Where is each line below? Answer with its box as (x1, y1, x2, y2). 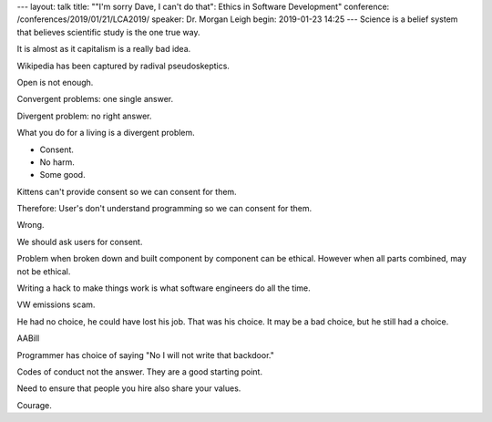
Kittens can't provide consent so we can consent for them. (16, 186, 237, 197)
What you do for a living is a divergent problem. (16, 128, 195, 139)
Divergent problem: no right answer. (16, 110, 152, 121)
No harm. (39, 156, 75, 168)
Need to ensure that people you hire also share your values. (16, 383, 241, 394)
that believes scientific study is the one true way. (16, 26, 200, 37)
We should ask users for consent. (16, 236, 143, 247)
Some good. (39, 170, 86, 180)
